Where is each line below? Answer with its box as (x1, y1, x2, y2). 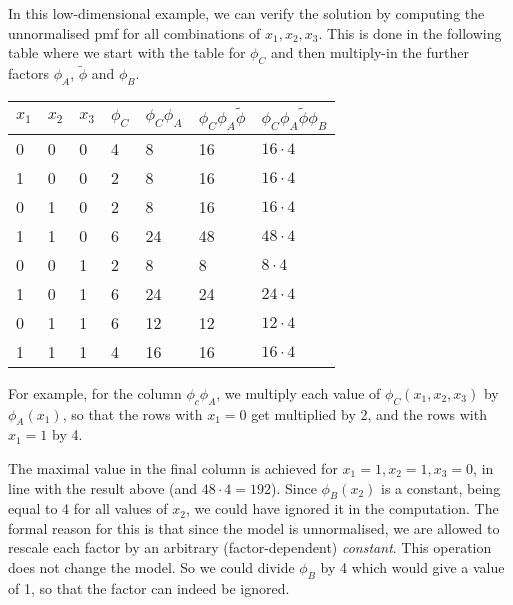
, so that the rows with (62, 403, 203, 424)
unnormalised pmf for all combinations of (8, 22, 261, 43)
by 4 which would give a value (320, 557, 505, 578)
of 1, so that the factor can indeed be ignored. (8, 577, 290, 598)
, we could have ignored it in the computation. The (185, 498, 499, 519)
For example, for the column (8, 382, 182, 403)
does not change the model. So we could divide (8, 557, 295, 578)
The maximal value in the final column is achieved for (8, 457, 338, 478)
